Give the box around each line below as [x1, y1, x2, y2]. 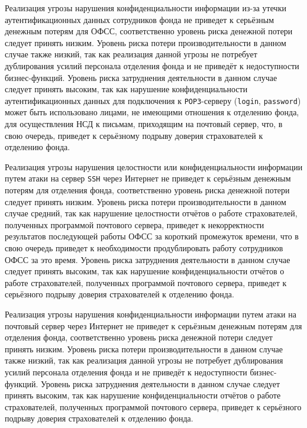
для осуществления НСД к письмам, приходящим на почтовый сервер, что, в [5, 118, 283, 129]
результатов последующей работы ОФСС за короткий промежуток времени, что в [5, 230, 299, 242]
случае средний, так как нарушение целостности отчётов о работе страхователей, [5, 207, 298, 219]
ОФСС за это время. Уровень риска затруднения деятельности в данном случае [5, 253, 290, 265]
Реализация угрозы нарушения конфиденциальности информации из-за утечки [5, 2, 286, 14]
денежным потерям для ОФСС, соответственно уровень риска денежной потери [5, 25, 293, 37]
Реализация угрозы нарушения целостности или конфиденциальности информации [5, 160, 303, 173]
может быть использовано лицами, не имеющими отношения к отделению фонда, [5, 106, 299, 118]
